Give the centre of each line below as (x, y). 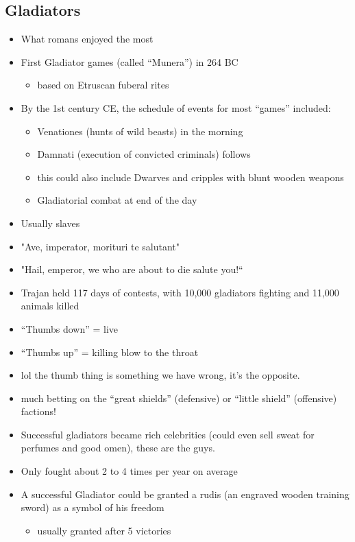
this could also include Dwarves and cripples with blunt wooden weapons (191, 177)
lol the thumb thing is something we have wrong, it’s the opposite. (160, 375)
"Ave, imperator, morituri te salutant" (100, 246)
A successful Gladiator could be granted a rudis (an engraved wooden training (185, 494)
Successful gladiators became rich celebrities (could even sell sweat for (168, 434)
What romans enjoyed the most (87, 39)
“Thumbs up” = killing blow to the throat (110, 352)
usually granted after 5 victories (104, 530)
